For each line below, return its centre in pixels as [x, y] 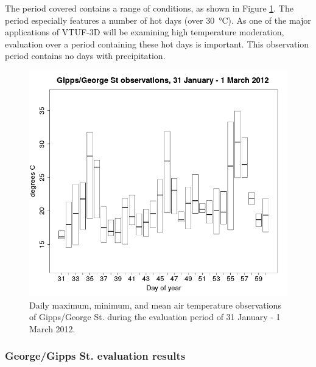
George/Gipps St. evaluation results [95, 356]
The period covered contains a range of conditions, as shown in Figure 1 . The [149, 8]
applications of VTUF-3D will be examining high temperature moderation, [145, 32]
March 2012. [52, 328]
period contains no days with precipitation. [85, 56]
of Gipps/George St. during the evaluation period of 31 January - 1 [155, 317]
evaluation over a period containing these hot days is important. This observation [157, 44]
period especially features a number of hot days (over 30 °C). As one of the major [158, 20]
